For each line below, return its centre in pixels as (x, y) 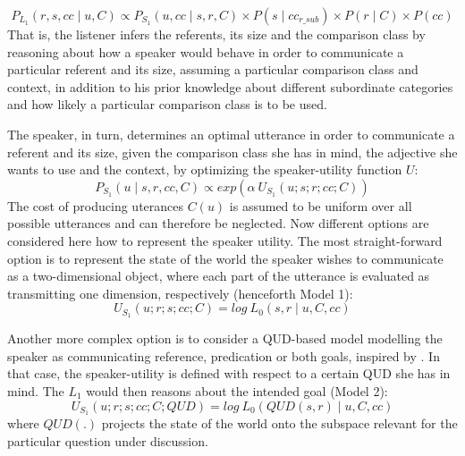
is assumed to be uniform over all (321, 205)
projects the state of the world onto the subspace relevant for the (279, 423)
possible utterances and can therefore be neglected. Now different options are (218, 223)
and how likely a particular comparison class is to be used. (167, 104)
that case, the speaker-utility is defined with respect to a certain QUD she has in (229, 373)
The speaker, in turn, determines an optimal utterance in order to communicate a (231, 134)
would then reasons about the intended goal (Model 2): (237, 390)
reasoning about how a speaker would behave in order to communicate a (206, 51)
